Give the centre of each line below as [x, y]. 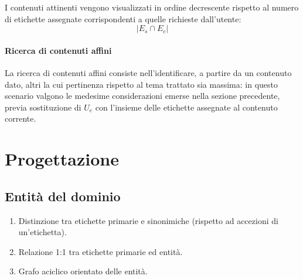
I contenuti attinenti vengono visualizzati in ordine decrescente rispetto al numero [152, 7]
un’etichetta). [42, 232]
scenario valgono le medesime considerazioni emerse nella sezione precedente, [142, 96]
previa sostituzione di [43, 107]
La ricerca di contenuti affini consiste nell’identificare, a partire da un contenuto [148, 72]
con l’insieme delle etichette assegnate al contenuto [186, 107]
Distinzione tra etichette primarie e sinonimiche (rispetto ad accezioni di [148, 220]
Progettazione [62, 159]
